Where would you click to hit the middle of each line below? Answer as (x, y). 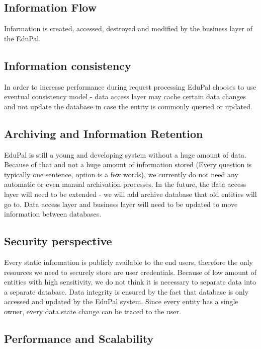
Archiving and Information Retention (104, 133)
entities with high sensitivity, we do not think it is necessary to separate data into (130, 282)
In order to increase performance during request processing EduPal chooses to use (130, 86)
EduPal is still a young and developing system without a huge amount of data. (125, 154)
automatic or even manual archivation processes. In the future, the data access (125, 184)
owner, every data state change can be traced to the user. (93, 311)
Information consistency (68, 65)
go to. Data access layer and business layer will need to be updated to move (121, 204)
